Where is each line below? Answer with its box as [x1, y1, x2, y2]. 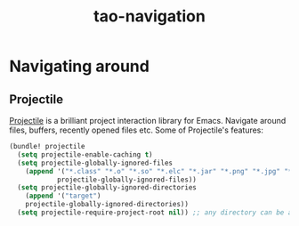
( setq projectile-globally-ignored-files [17, 158, 174, 167]
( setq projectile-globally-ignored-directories [17, 183, 198, 192]
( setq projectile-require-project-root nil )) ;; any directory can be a [17, 208, 293, 217]
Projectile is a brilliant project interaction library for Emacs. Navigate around [9, 116, 287, 125]
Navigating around [9, 56, 149, 77]
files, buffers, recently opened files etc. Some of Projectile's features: [9, 125, 264, 135]
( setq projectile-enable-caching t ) [17, 149, 153, 159]
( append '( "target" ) [25, 191, 101, 201]
